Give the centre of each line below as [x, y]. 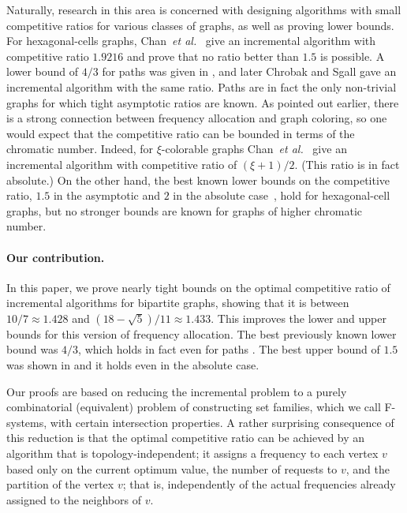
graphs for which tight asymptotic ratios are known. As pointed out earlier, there [203, 102]
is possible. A [353, 56]
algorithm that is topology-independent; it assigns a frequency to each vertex [192, 453]
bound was [32, 349]
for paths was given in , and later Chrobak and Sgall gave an [249, 71]
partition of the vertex [60, 484]
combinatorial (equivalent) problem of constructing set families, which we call [194, 407]
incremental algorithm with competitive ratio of [122, 164]
